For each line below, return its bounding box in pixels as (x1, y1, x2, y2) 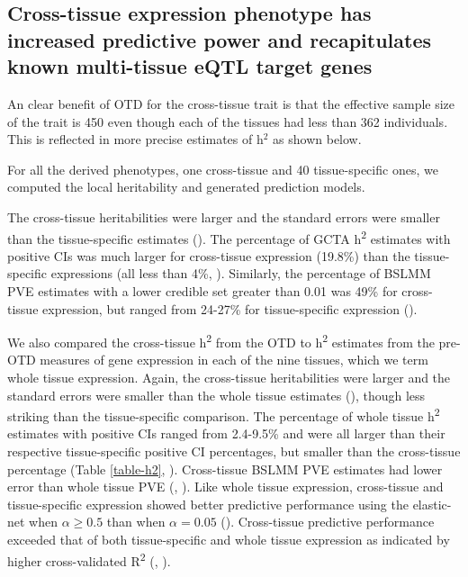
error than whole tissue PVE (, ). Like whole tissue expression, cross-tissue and (7, 477, 444, 496)
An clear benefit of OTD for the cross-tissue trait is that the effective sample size (7, 94, 455, 113)
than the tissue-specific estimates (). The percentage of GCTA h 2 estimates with (7, 226, 451, 248)
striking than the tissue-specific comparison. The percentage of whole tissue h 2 (7, 404, 440, 425)
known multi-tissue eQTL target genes (7, 52, 373, 80)
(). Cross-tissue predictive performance (220, 512, 435, 531)
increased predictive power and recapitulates (7, 25, 432, 53)
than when (106, 512, 166, 531)
